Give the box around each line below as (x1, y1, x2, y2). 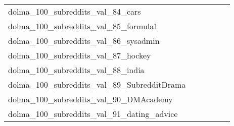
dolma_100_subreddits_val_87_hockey (8, 49, 151, 61)
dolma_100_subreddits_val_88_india (8, 64, 145, 76)
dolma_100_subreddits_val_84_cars (8, 6, 141, 17)
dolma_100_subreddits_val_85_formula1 (8, 20, 158, 32)
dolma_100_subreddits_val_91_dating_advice (8, 108, 178, 119)
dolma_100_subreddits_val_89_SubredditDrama (8, 79, 186, 90)
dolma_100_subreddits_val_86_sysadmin (8, 35, 160, 46)
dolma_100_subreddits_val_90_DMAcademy (8, 93, 173, 105)
